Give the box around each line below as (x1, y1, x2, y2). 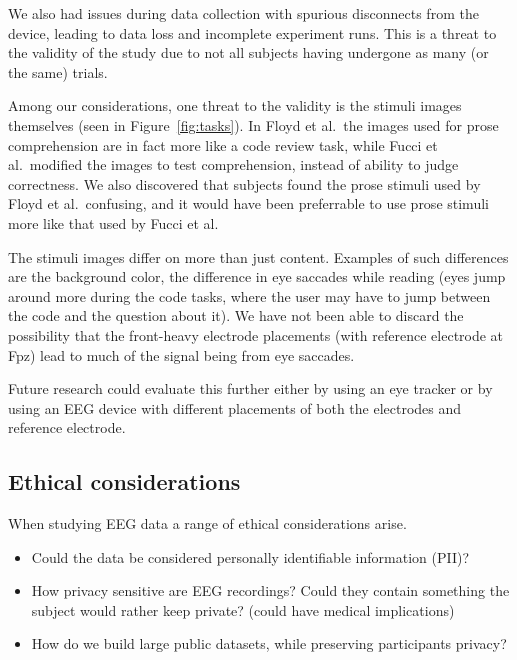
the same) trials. (8, 61, 108, 82)
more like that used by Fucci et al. (8, 212, 219, 233)
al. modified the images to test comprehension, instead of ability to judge (8, 154, 459, 175)
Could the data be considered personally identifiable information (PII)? (31, 546, 470, 567)
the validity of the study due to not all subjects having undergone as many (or (8, 42, 489, 63)
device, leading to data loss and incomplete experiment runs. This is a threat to (8, 22, 497, 43)
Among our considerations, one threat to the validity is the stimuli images (8, 95, 462, 116)
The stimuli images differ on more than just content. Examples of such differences (8, 246, 509, 267)
